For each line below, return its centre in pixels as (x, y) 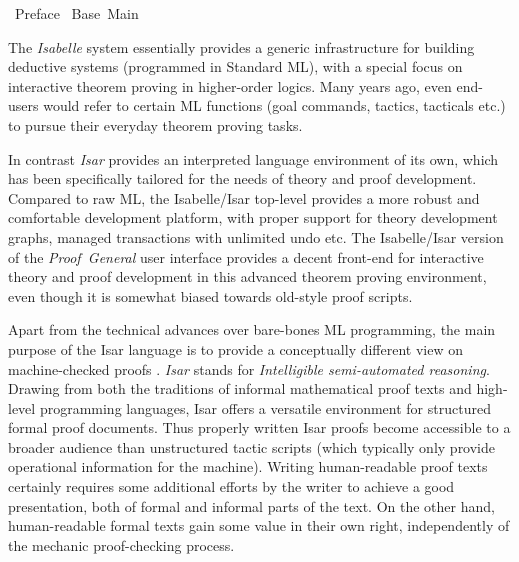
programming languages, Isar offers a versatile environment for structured (265, 407)
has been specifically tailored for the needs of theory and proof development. (242, 178)
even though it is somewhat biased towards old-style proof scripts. (210, 295)
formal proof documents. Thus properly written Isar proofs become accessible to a (259, 427)
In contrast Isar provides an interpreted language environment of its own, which (253, 158)
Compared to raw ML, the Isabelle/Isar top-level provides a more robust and (244, 197)
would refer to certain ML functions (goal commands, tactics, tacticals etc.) (274, 105)
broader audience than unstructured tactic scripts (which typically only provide (252, 446)
